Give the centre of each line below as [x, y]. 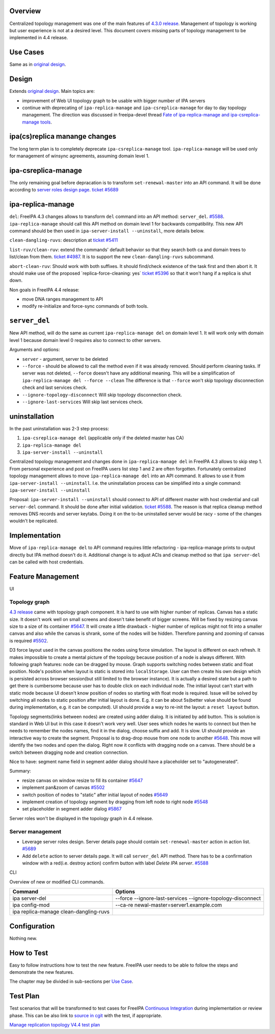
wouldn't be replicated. [34, 521]
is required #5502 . [29, 641]
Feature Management [44, 576]
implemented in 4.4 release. [39, 38]
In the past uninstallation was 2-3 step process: [59, 428]
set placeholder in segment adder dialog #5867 [72, 809]
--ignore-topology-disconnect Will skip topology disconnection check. [102, 395]
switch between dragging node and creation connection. [69, 752]
